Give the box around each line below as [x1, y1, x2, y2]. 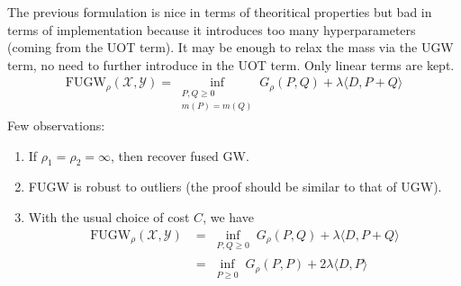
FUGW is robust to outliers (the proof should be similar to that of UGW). [28, 177, 442, 196]
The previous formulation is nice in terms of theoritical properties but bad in [7, 3, 432, 21]
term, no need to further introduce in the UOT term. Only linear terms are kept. [7, 55, 455, 74]
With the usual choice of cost [28, 208, 190, 227]
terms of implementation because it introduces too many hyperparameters [7, 20, 416, 39]
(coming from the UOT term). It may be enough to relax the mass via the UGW [7, 38, 454, 57]
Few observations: [7, 116, 105, 135]
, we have [203, 208, 254, 227]
